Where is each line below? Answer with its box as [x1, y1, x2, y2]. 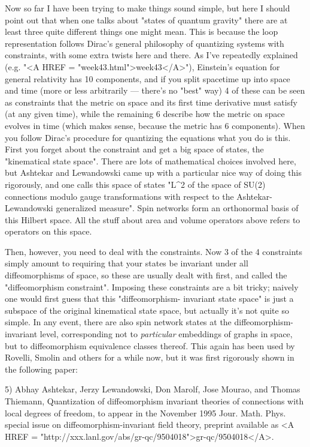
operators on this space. [5, 225, 92, 238]
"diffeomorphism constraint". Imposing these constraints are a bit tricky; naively [5, 280, 299, 293]
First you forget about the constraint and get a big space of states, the [5, 143, 264, 155]
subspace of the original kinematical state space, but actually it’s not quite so [5, 304, 289, 316]
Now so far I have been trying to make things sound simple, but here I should [5, 2, 290, 14]
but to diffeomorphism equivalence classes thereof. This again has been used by [5, 339, 295, 352]
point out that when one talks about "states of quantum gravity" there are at [5, 13, 288, 26]
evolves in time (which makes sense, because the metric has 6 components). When [5, 119, 305, 131]
